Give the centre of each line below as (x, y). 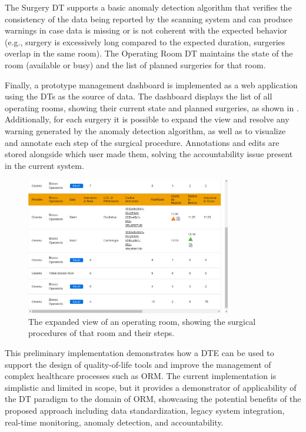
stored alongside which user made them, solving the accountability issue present (149, 154)
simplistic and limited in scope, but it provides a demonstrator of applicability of (151, 387)
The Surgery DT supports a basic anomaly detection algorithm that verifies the (148, 7)
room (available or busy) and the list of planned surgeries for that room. (135, 64)
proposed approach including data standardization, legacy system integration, (145, 410)
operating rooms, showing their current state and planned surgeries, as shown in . (152, 107)
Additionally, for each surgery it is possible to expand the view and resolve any (147, 119)
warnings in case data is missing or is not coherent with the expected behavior (146, 30)
